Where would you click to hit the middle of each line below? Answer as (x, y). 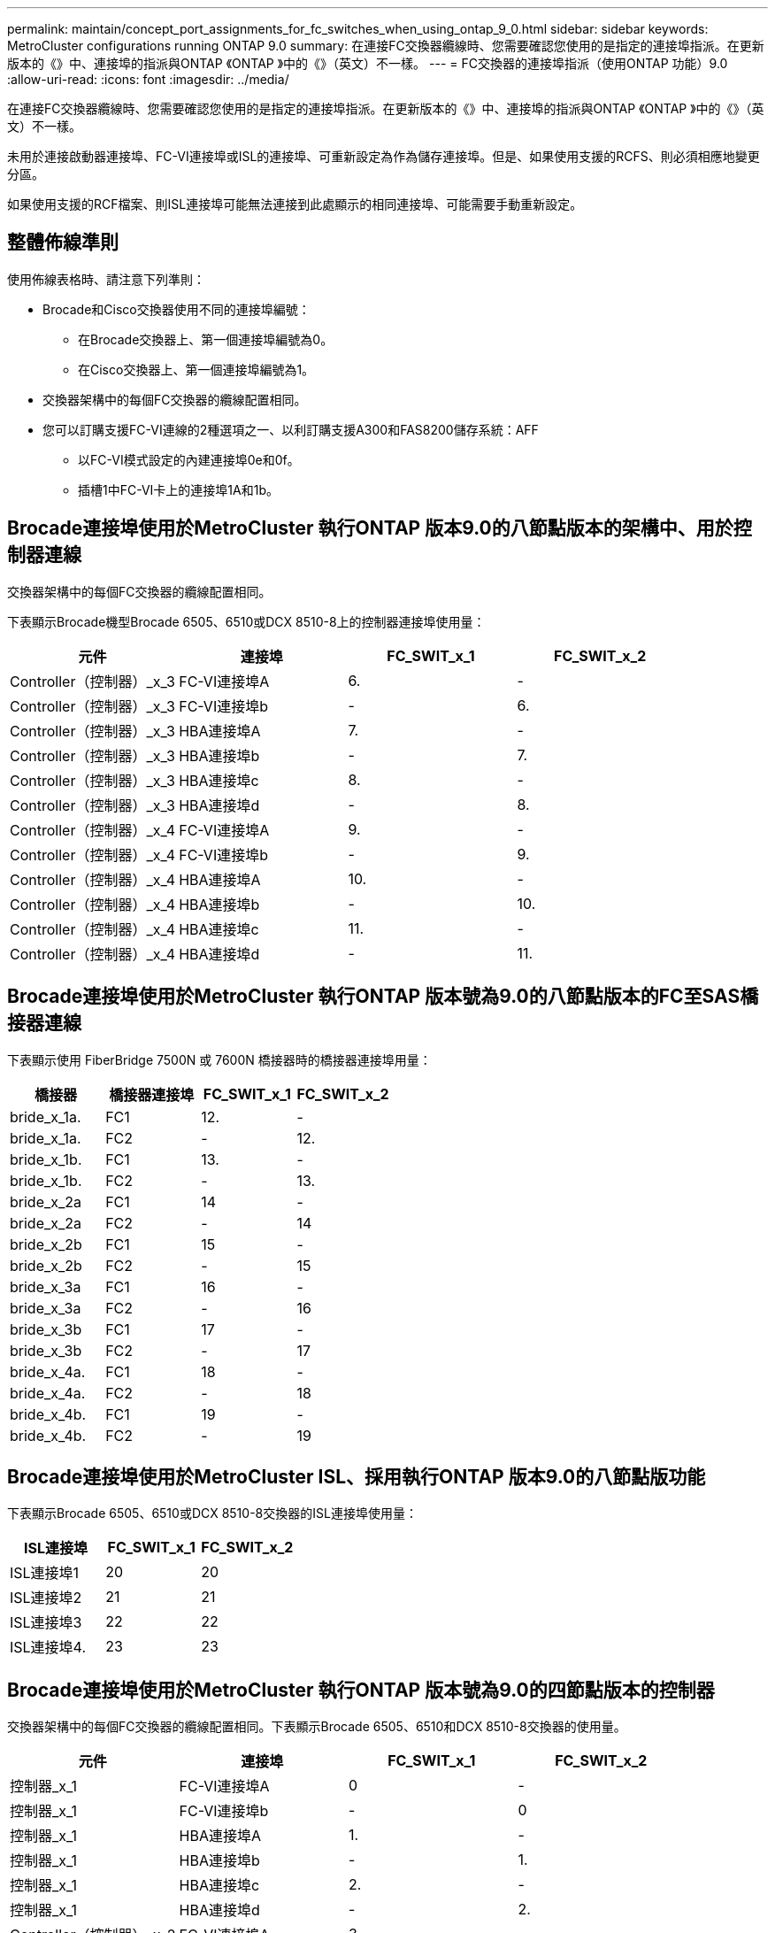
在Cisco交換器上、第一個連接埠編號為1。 (196, 369)
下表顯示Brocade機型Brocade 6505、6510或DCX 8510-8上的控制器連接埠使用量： (246, 621)
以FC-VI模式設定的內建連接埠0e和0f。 (189, 459)
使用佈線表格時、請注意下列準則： (106, 279)
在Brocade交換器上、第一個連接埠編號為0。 (206, 339)
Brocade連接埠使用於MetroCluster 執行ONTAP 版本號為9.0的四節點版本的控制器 (361, 1690)
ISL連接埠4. (48, 1648)
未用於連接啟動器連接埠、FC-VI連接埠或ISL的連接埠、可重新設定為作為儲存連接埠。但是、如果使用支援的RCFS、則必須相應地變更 (384, 156)
